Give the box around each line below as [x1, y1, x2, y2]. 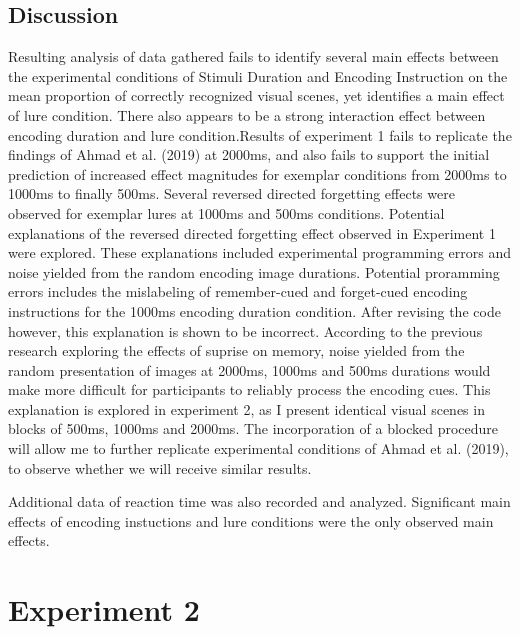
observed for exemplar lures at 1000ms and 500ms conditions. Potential [8, 202, 445, 223]
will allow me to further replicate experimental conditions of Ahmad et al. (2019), [8, 438, 509, 459]
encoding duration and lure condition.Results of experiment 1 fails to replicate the [8, 124, 512, 145]
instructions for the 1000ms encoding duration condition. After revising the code [8, 300, 501, 321]
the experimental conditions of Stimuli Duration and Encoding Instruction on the [8, 65, 508, 86]
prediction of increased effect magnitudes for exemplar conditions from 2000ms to [8, 163, 507, 184]
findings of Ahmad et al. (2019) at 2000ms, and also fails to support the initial [8, 144, 490, 165]
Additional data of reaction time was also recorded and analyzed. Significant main [8, 491, 511, 512]
